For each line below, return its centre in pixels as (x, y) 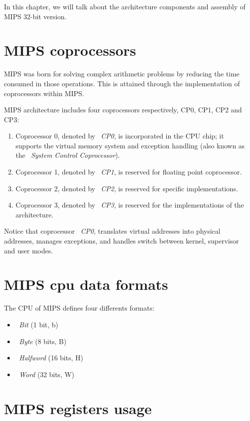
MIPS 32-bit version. (35, 16)
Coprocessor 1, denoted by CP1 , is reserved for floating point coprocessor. (129, 172)
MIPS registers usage (78, 408)
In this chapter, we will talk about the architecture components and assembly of (125, 6)
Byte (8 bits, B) (43, 341)
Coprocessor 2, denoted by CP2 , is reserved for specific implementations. (127, 188)
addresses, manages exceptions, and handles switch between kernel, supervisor (122, 241)
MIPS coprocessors (70, 50)
